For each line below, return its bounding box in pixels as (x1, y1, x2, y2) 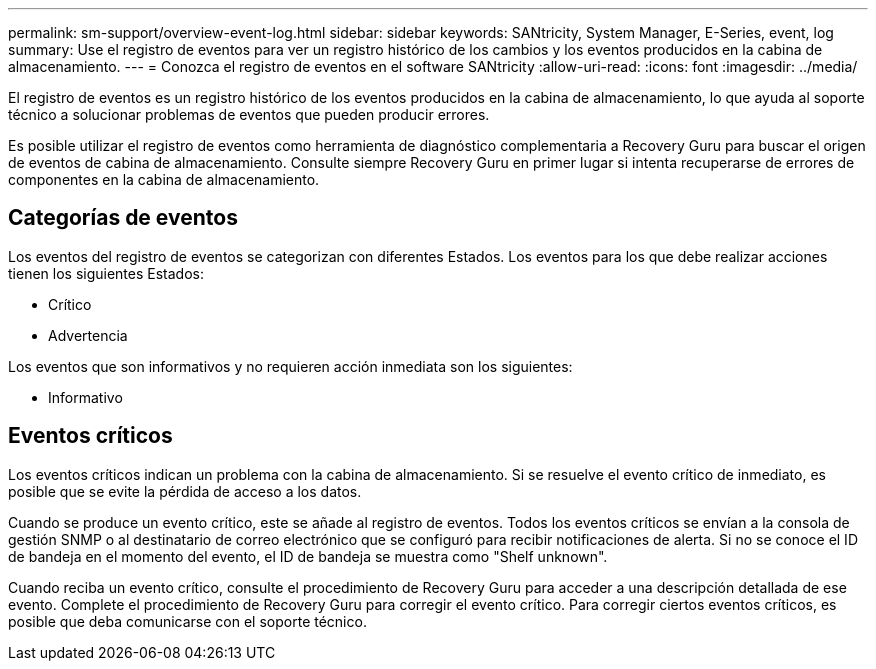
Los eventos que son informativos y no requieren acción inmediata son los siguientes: (8, 357, 573, 375)
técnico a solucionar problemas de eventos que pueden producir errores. (8, 106, 490, 123)
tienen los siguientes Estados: (8, 264, 204, 282)
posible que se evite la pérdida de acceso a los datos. (8, 482, 362, 500)
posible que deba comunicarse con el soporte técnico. (8, 612, 367, 630)
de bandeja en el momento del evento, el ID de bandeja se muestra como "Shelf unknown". (8, 547, 608, 565)
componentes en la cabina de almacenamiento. (8, 171, 320, 188)
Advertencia (48, 326, 128, 344)
